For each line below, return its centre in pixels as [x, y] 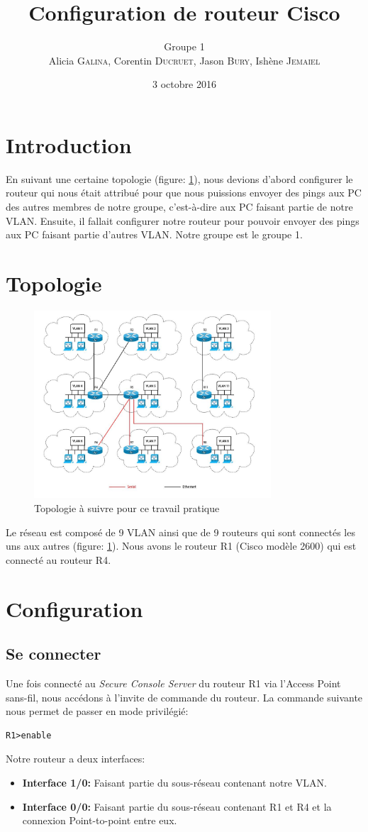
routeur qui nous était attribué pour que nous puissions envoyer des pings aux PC [184, 193]
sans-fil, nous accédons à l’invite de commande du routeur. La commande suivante [184, 697]
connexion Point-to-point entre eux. [100, 820]
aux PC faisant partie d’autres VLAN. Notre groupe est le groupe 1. [154, 234]
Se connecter [54, 654]
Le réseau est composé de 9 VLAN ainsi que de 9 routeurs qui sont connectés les [180, 532]
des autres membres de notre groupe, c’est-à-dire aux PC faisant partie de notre [179, 207]
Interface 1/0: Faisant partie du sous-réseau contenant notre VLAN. [174, 783]
